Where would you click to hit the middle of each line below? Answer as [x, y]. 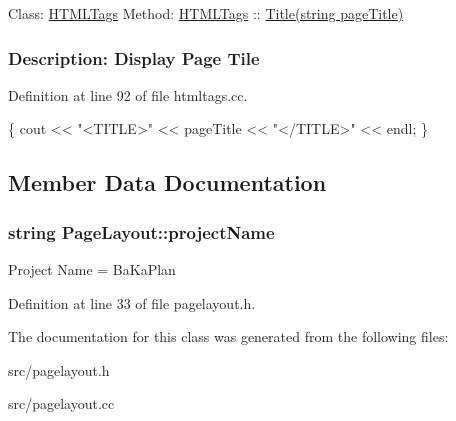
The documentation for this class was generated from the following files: [228, 336]
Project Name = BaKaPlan [92, 269]
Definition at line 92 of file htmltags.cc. [128, 94]
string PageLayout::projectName [141, 231]
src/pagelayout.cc [61, 403]
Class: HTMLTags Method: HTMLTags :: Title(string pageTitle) [206, 13]
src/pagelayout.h [59, 369]
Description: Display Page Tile [134, 57]
